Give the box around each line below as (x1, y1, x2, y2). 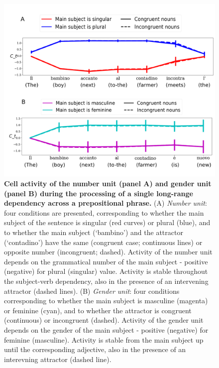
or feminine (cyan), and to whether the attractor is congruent (4, 305, 192, 315)
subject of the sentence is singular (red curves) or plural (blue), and (4, 217, 211, 228)
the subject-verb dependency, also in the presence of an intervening (4, 276, 209, 286)
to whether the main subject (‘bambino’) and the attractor (4, 227, 183, 238)
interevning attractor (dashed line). (4, 354, 111, 364)
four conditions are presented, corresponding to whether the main (4, 207, 204, 218)
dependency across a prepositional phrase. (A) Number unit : (4, 198, 207, 208)
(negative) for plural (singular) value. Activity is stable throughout (4, 266, 208, 276)
